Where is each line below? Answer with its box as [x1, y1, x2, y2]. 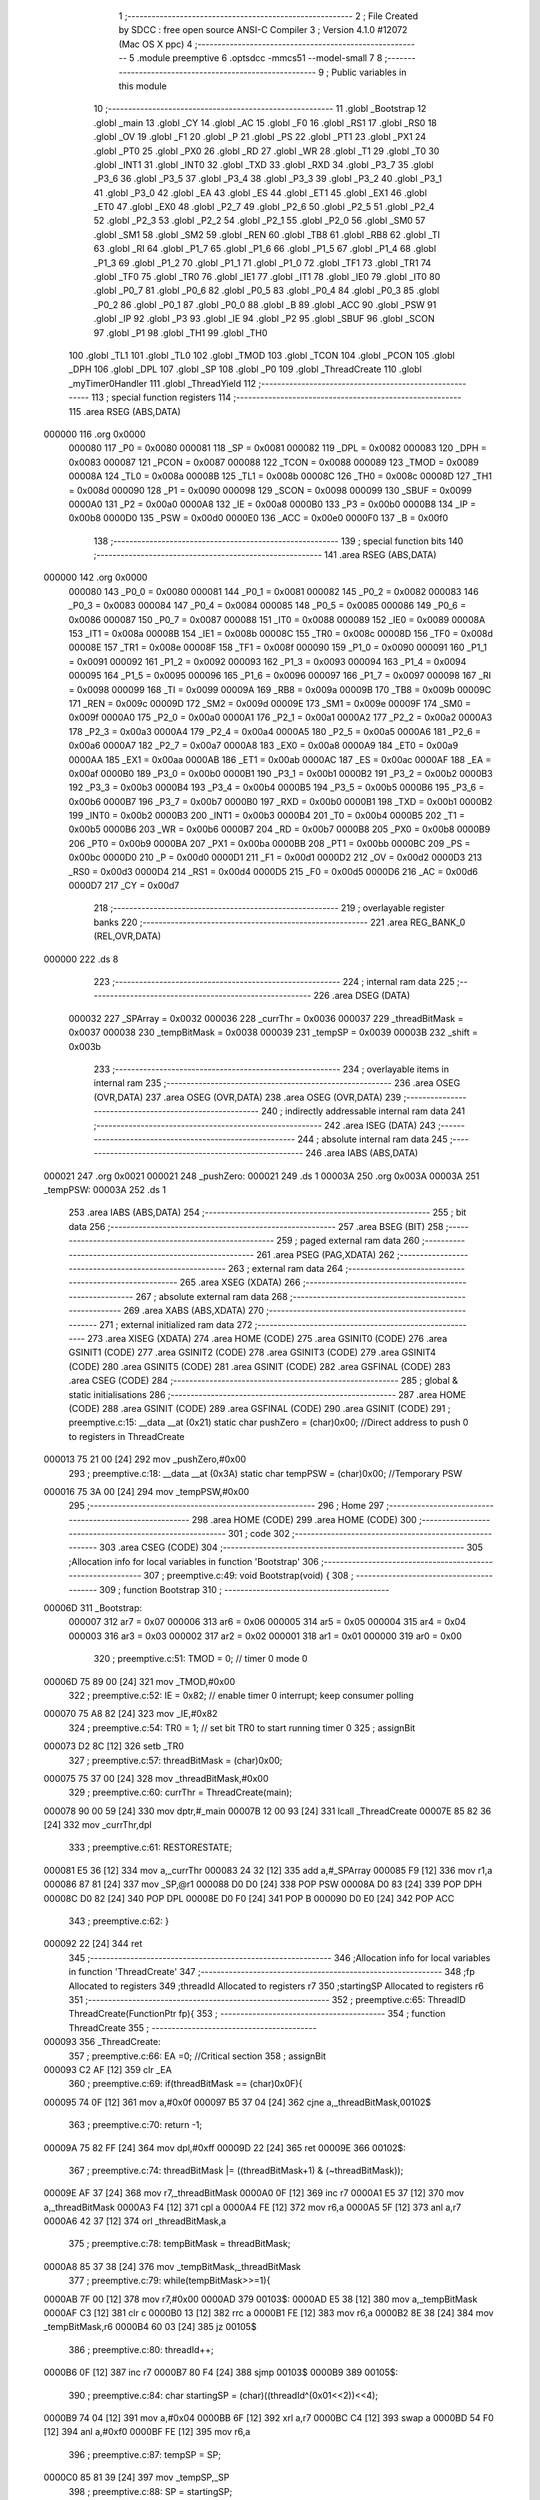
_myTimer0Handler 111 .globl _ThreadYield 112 [68, 377, 257, 389]
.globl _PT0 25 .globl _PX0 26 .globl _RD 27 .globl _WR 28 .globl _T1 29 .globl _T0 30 [93, 145, 440, 157]
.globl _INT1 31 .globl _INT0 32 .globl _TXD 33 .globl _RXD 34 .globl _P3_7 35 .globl [93, 158, 434, 170]
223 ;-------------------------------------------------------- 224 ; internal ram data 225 [93, 976, 455, 987]
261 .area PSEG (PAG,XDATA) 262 [256, 1248, 395, 1260]
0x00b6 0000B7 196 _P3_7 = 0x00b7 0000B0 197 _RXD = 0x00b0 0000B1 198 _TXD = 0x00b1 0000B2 [68, 795, 493, 807]
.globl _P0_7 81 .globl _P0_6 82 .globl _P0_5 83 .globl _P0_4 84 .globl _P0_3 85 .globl [93, 285, 440, 297]
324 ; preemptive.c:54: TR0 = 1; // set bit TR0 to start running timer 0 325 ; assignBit [68, 1721, 416, 1734]
